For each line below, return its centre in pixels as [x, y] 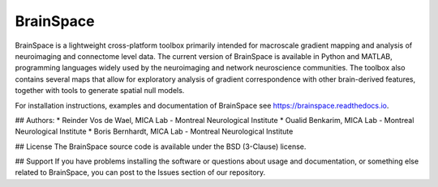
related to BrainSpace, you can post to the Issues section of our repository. [140, 172]
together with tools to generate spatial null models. [100, 91]
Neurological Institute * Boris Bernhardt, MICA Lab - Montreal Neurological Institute [154, 132]
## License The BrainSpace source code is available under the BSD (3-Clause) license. [161, 147]
